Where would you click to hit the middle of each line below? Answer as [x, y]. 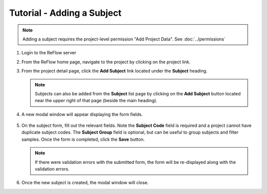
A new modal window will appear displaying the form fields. [82, 114]
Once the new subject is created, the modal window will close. [85, 183]
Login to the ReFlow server [49, 53]
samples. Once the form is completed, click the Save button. [83, 139]
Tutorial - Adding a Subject [65, 13]
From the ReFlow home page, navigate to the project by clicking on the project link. [106, 62]
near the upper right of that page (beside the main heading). [96, 101]
